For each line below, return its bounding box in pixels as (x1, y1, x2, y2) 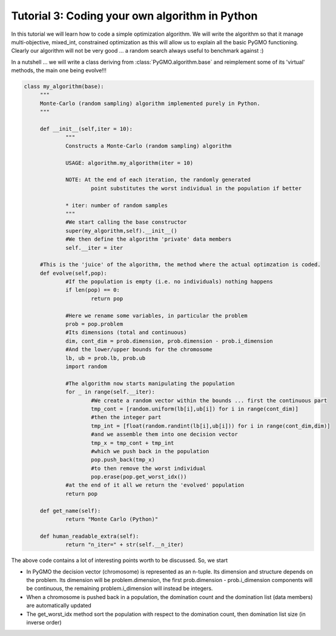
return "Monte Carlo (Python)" (65, 516, 159, 523)
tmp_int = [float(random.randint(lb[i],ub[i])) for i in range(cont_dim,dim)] (91, 422, 331, 429)
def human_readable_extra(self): (39, 532, 139, 540)
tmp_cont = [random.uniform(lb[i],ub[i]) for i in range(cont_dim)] (91, 405, 299, 412)
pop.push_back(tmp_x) (91, 457, 156, 463)
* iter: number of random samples (65, 202, 168, 209)
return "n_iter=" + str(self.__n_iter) (65, 541, 184, 548)
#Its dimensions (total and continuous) (65, 329, 187, 336)
